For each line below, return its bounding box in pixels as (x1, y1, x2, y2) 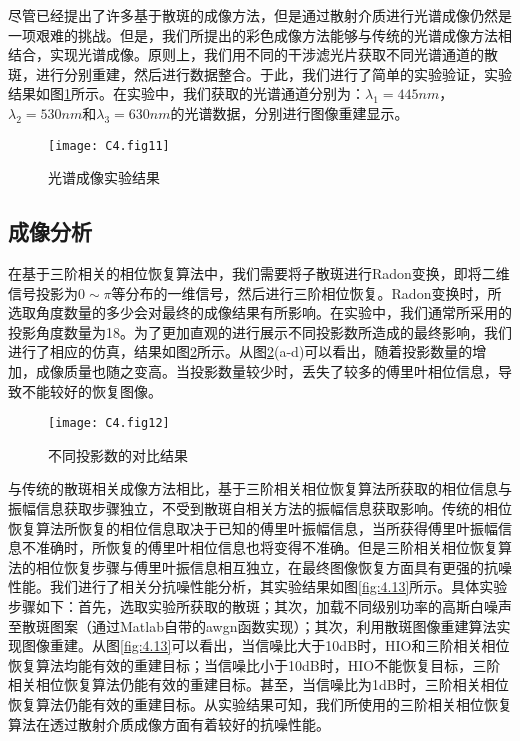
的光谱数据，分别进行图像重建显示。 (170, 102, 409, 123)
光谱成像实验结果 (48, 167, 160, 188)
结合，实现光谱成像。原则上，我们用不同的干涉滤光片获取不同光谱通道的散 (8, 44, 498, 65)
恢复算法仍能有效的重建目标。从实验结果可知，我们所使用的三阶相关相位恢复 (8, 693, 512, 714)
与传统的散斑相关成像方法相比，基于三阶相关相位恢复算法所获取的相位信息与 (8, 478, 512, 499)
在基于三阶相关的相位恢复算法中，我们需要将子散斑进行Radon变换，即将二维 (8, 263, 510, 284)
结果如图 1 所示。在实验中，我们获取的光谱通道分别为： (8, 83, 365, 104)
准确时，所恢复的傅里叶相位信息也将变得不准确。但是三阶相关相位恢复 (35, 537, 498, 558)
